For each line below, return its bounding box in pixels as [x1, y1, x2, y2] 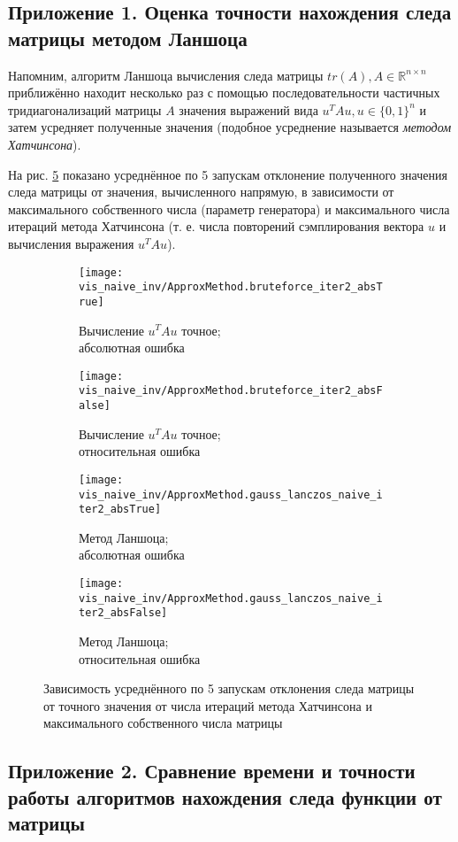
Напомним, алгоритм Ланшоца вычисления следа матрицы [8, 66, 324, 84]
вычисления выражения [8, 234, 134, 252]
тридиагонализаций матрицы [8, 100, 162, 119]
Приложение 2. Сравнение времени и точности [8, 757, 416, 784]
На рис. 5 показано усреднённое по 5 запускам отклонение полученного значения [8, 165, 447, 183]
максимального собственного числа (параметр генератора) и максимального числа [8, 199, 450, 218]
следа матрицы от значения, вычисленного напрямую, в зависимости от [8, 182, 394, 201]
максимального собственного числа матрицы [43, 714, 283, 732]
